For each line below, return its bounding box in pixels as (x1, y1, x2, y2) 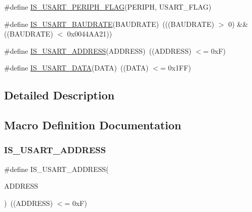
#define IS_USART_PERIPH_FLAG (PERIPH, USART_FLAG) (4, 2, 212, 12)
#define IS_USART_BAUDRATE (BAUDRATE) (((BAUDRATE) (4, 18, 215, 29)
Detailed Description (4, 87, 115, 103)
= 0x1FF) (160, 62, 191, 73)
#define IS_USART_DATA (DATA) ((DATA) (4, 62, 149, 73)
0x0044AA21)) (67, 28, 112, 39)
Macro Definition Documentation (4, 117, 182, 133)
